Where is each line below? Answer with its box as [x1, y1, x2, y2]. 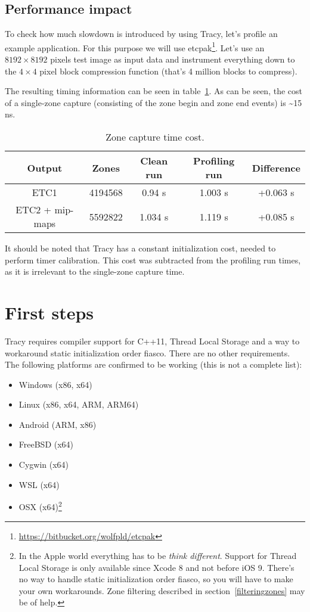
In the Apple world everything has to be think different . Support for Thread [18, 549, 297, 562]
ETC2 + [15, 203, 52, 217]
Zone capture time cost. [106, 130, 204, 144]
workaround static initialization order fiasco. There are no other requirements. [5, 346, 290, 359]
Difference [252, 160, 300, 175]
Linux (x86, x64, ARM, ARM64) [18, 398, 139, 411]
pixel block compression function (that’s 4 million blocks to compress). [39, 64, 297, 77]
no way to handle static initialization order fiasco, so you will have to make [18, 573, 293, 585]
